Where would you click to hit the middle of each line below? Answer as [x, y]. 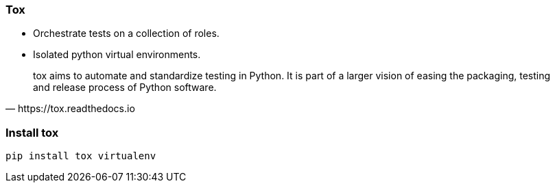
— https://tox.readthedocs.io [70, 109]
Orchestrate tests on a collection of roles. [126, 33]
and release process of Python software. [125, 88]
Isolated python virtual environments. [117, 55]
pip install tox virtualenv [81, 156]
